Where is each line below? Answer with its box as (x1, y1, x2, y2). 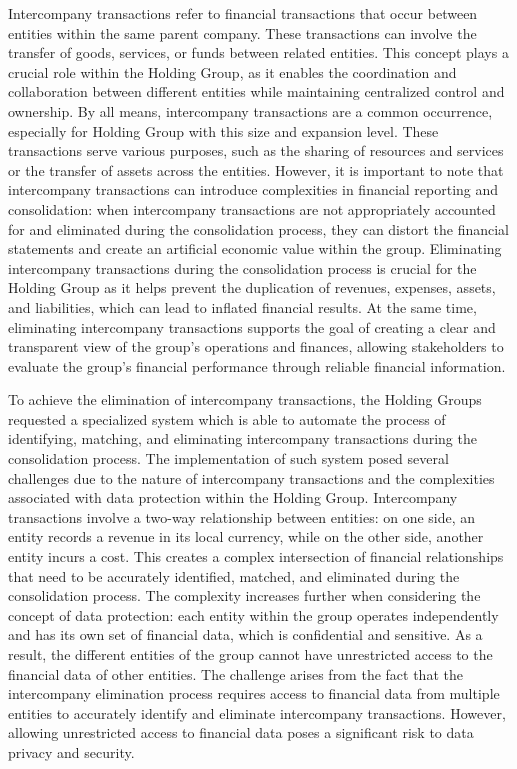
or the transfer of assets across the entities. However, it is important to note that (8, 159, 504, 180)
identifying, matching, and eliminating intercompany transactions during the (8, 428, 477, 449)
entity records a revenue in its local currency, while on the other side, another (8, 526, 484, 547)
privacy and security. (8, 741, 135, 762)
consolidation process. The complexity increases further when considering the (8, 585, 481, 606)
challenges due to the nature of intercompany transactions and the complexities (8, 467, 495, 488)
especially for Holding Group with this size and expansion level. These (8, 120, 439, 141)
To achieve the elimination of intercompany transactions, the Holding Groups (8, 389, 482, 410)
